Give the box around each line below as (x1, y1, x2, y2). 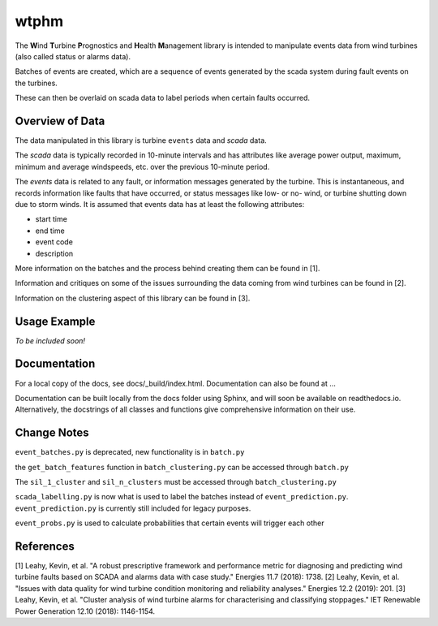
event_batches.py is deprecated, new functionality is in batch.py (15, 447, 245, 457)
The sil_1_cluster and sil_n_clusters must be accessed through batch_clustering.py (15, 477, 337, 486)
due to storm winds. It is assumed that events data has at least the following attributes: (15, 199, 305, 209)
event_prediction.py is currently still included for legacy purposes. (15, 503, 251, 513)
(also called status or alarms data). (15, 51, 131, 61)
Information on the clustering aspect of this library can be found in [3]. (15, 293, 251, 303)
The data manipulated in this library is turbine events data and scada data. (15, 136, 267, 145)
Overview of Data (15, 114, 105, 127)
